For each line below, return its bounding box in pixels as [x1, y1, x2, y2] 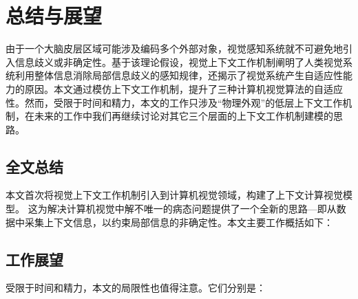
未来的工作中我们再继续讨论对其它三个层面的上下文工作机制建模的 [34, 109, 333, 123]
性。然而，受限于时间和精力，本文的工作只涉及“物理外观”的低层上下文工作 [6, 95, 343, 109]
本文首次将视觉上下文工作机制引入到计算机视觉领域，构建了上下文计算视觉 [6, 188, 343, 202]
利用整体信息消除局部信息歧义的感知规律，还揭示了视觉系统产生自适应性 [14, 68, 343, 82]
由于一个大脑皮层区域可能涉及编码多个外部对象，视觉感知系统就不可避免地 [6, 41, 343, 56]
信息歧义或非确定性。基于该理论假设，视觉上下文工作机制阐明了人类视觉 [14, 54, 343, 69]
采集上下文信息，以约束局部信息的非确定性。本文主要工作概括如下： [24, 214, 333, 229]
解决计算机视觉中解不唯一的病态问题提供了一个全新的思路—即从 [47, 201, 337, 216]
